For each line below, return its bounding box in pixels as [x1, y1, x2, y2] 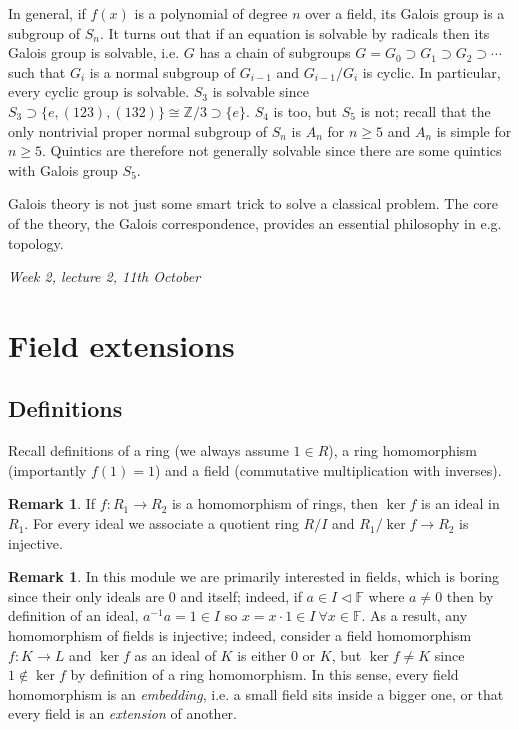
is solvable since [212, 81, 309, 102]
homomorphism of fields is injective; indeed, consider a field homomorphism [8, 625, 472, 646]
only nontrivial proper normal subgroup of [8, 120, 267, 141]
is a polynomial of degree [134, 3, 288, 23]
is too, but [273, 100, 338, 121]
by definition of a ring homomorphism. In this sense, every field [70, 664, 459, 685]
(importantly [8, 459, 87, 480]
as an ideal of [134, 644, 216, 665]
